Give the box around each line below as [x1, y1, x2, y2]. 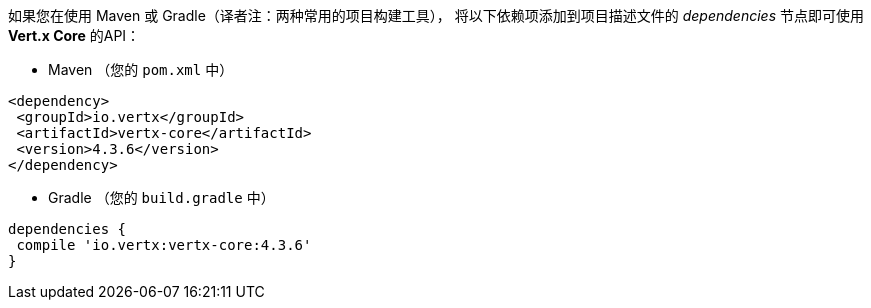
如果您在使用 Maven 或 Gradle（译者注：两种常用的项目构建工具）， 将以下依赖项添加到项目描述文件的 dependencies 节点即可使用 [8, 7, 864, 24]
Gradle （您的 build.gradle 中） [48, 189, 275, 206]
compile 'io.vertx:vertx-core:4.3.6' [16, 237, 312, 253]
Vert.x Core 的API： [8, 27, 141, 44]
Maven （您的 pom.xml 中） [48, 61, 234, 78]
